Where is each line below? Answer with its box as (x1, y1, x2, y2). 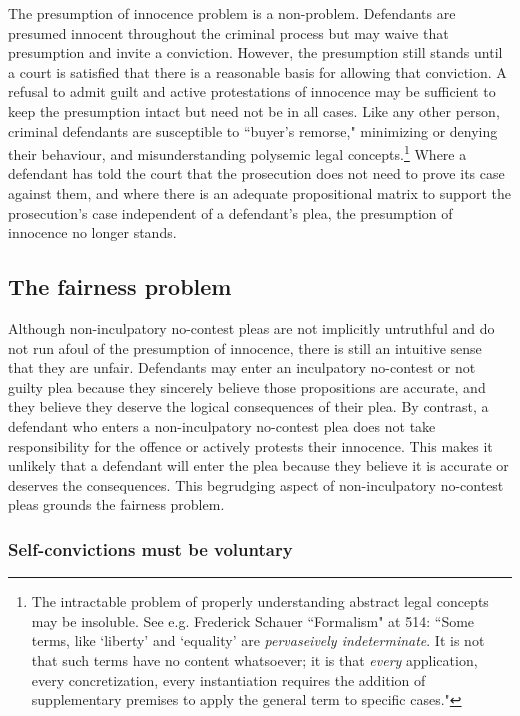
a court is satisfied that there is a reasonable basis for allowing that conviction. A (8, 61, 507, 82)
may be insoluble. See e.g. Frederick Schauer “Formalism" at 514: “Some (31, 610, 475, 631)
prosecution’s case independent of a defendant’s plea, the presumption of (8, 202, 453, 223)
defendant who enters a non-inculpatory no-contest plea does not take (8, 415, 436, 436)
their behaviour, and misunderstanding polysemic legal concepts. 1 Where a (8, 141, 467, 164)
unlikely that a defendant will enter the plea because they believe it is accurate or (8, 455, 509, 476)
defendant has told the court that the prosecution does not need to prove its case (8, 163, 505, 184)
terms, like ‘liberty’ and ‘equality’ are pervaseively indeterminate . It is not (31, 630, 485, 651)
